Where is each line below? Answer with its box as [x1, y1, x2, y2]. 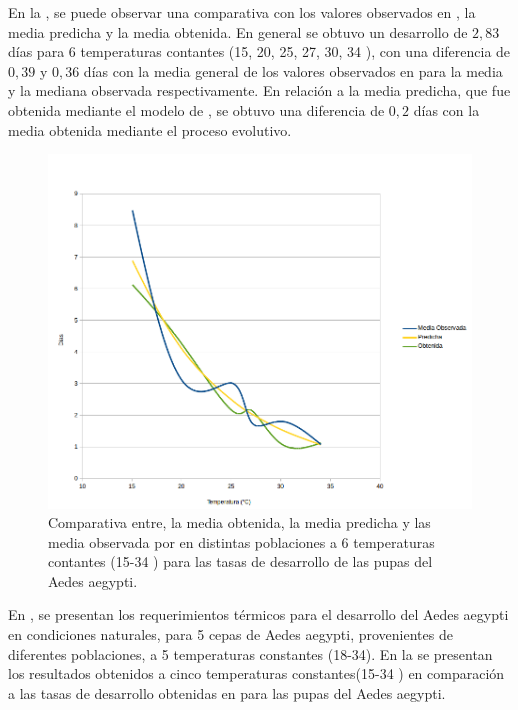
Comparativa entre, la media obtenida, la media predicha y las [48, 512, 431, 533]
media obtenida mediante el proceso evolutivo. [8, 119, 292, 140]
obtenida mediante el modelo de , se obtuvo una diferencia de [8, 99, 385, 120]
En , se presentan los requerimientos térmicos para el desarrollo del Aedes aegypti [8, 604, 509, 625]
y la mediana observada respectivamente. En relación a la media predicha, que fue [8, 80, 511, 101]
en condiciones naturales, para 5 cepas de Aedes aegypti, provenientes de [8, 624, 453, 645]
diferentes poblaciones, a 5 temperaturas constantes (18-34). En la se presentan [8, 643, 493, 664]
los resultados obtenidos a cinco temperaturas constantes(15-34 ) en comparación [8, 663, 505, 684]
